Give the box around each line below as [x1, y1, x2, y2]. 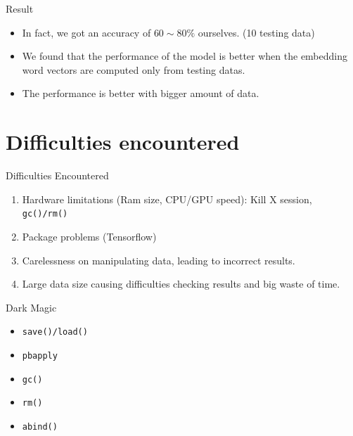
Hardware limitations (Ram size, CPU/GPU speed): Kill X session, [22, 191, 312, 206]
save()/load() [22, 327, 88, 338]
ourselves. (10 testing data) [198, 25, 315, 39]
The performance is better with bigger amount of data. [22, 86, 259, 101]
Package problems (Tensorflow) [22, 229, 157, 243]
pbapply [22, 350, 58, 361]
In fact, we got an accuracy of [22, 25, 151, 39]
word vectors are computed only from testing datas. [22, 62, 245, 77]
